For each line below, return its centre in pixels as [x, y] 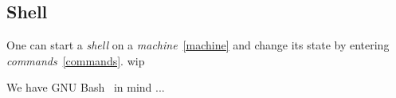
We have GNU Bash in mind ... [86, 87]
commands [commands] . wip [76, 60]
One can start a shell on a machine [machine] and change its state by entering [198, 45]
